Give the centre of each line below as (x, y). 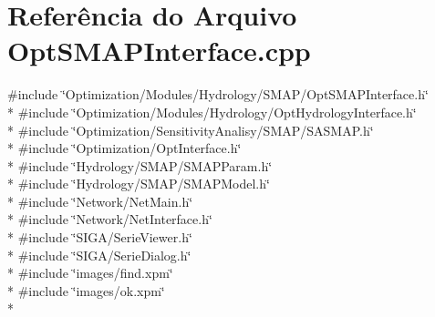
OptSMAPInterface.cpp (159, 51)
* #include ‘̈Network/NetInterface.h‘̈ (110, 219)
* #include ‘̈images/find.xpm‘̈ (90, 273)
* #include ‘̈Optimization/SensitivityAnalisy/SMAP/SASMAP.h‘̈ (191, 130)
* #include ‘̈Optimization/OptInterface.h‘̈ (124, 148)
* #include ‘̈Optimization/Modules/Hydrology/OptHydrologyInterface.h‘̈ (212, 112)
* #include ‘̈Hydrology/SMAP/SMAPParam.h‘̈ (140, 165)
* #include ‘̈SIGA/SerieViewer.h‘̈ (100, 237)
